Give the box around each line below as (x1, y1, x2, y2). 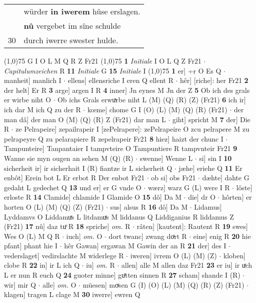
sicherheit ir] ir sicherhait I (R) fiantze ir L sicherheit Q (4, 162, 172, 173)
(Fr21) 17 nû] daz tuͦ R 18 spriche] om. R (4, 221, 130, 231)
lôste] (236, 182, 253, 192)
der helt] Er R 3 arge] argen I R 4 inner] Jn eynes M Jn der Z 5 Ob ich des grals (4, 84, 250, 95)
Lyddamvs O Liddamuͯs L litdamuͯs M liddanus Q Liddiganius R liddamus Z (4, 211, 234, 222)
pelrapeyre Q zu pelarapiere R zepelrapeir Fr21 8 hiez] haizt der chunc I (4, 133, 224, 144)
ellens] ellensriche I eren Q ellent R (68, 75, 174, 85)
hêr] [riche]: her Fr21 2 (180, 75, 249, 85)
